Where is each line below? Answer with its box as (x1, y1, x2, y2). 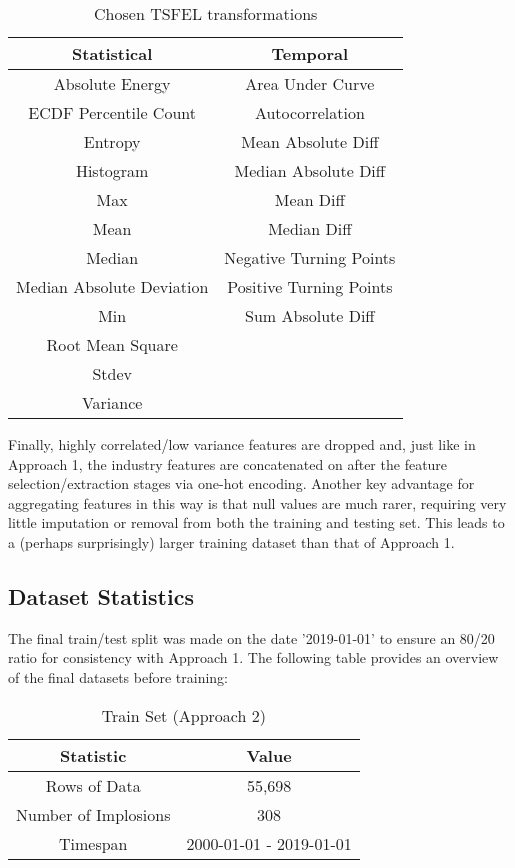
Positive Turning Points (227, 275, 393, 298)
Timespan (58, 831, 128, 855)
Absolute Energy (53, 72, 171, 95)
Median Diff (268, 217, 352, 240)
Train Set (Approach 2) (101, 703, 266, 727)
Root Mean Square (46, 333, 178, 356)
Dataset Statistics (8, 580, 194, 611)
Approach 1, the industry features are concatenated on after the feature (8, 453, 448, 474)
